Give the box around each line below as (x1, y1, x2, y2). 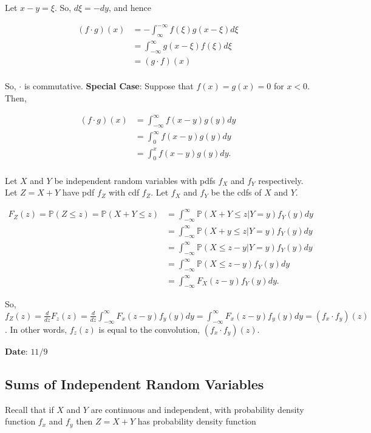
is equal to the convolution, (98, 322, 200, 335)
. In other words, (5, 322, 67, 335)
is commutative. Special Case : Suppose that (24, 80, 194, 92)
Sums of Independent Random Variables (5, 374, 264, 393)
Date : (5, 344, 28, 357)
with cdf (109, 186, 140, 199)
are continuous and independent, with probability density (90, 403, 304, 415)
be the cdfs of (211, 186, 262, 199)
